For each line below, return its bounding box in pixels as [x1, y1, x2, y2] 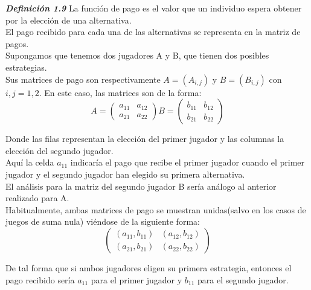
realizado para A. [5, 192, 69, 204]
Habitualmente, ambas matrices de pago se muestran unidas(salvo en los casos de [5, 203, 306, 216]
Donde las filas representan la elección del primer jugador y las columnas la [5, 132, 284, 145]
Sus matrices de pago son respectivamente [5, 72, 161, 85]
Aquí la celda [5, 156, 54, 169]
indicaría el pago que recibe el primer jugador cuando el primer [70, 156, 305, 169]
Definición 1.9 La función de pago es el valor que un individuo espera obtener [5, 2, 302, 14]
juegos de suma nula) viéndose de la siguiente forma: [5, 215, 200, 228]
